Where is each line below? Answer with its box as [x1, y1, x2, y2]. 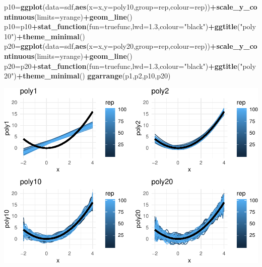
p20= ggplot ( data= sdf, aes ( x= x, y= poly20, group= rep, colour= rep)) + [4, 41, 217, 51]
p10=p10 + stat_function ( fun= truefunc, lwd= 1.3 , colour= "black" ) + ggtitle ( [4, 21, 240, 32]
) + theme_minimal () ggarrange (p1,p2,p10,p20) [14, 70, 171, 81]
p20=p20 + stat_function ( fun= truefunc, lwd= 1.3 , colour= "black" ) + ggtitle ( [4, 60, 240, 71]
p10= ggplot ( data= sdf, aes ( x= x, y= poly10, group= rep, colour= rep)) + [4, 2, 217, 12]
